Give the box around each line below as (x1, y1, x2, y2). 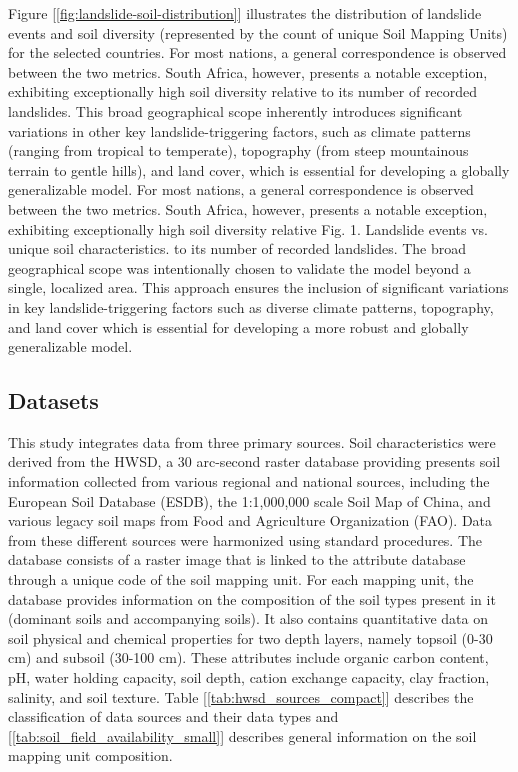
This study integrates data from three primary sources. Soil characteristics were (8, 431, 496, 452)
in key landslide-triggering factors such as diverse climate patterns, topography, (8, 296, 494, 317)
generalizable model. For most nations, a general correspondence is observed (8, 179, 474, 200)
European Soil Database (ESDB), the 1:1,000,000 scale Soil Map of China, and (8, 490, 491, 511)
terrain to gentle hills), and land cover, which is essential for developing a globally (8, 159, 510, 180)
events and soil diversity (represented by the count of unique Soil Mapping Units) (8, 22, 508, 43)
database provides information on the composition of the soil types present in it (8, 588, 496, 609)
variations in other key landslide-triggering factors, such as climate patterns (8, 120, 471, 141)
